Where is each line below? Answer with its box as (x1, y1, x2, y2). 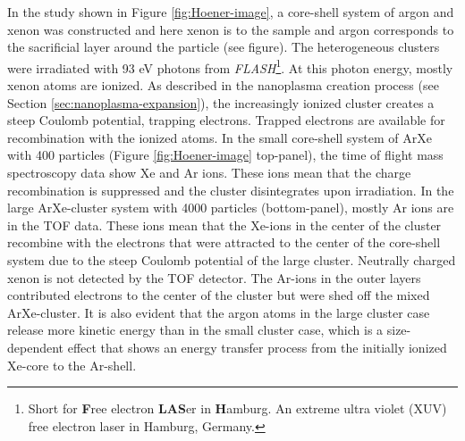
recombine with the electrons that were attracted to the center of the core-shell (7, 233, 441, 252)
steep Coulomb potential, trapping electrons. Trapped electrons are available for (7, 111, 445, 129)
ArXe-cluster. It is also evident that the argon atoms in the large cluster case (7, 303, 430, 321)
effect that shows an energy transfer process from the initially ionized (67, 337, 447, 356)
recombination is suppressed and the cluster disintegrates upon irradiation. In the (7, 180, 454, 199)
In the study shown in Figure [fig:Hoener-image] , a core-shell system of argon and (7, 3, 454, 21)
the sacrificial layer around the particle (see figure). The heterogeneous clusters (7, 37, 440, 56)
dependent (7, 337, 64, 356)
